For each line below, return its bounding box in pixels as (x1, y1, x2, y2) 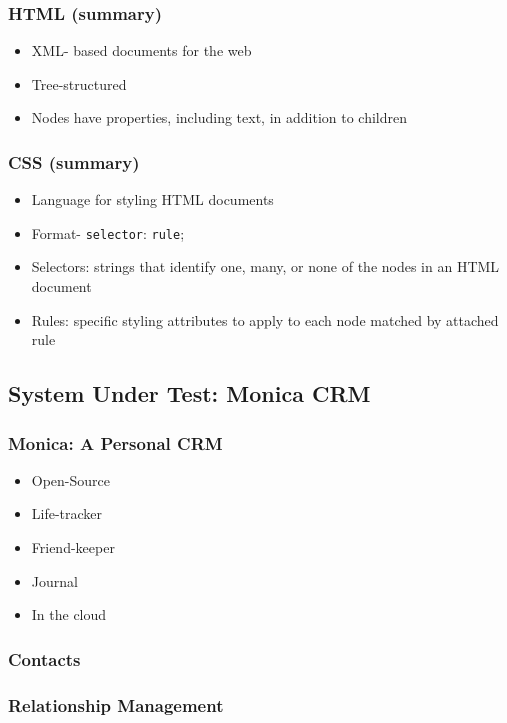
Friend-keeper (31, 537, 115, 558)
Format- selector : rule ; (31, 222, 185, 243)
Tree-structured (31, 73, 127, 94)
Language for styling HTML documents (31, 189, 274, 210)
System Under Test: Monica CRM (8, 378, 371, 409)
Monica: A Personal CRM (8, 430, 223, 455)
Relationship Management (8, 692, 224, 717)
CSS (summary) (8, 149, 140, 174)
